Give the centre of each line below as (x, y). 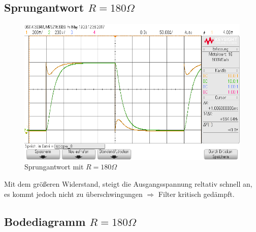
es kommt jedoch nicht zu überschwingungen (73, 194)
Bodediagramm (45, 221)
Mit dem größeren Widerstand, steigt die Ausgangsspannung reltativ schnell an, (128, 183)
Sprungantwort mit (54, 167)
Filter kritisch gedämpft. (196, 194)
